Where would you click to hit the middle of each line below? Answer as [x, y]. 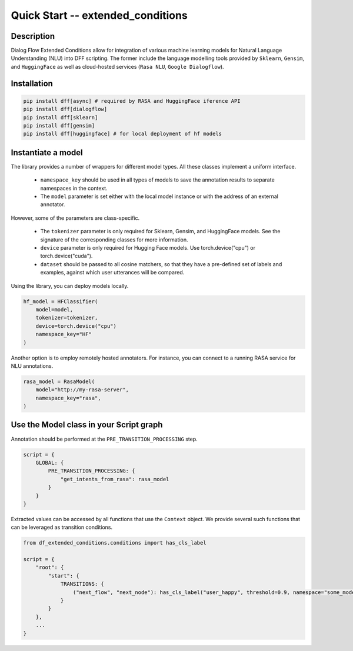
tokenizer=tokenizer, [67, 318]
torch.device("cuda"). [66, 256]
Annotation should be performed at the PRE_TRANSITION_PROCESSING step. [104, 439]
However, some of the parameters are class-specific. [75, 218]
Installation [32, 83]
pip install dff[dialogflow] [65, 109]
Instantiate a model [47, 152]
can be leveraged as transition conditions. [62, 527]
